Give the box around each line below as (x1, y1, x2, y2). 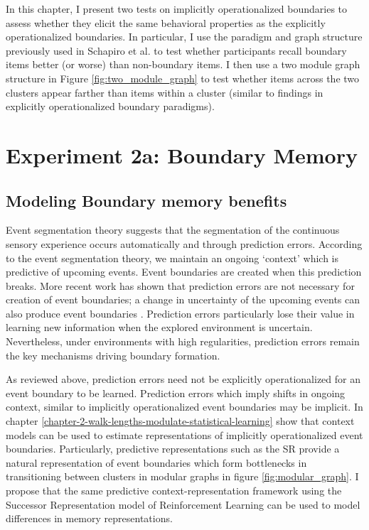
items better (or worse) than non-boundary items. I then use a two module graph (6, 57, 360, 72)
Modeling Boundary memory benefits (6, 189, 287, 211)
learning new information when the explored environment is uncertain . (6, 320, 313, 335)
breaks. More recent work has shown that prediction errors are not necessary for (6, 278, 355, 293)
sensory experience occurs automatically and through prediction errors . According (6, 236, 363, 251)
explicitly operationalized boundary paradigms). (6, 99, 215, 114)
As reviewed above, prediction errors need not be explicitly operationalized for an (6, 372, 360, 386)
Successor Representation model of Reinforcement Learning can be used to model (6, 497, 360, 512)
